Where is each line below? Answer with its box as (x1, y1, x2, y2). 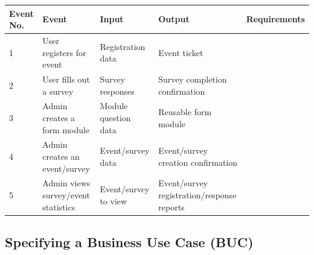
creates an (42, 150, 80, 163)
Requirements (246, 13, 305, 25)
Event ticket (158, 46, 203, 58)
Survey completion (158, 72, 227, 85)
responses (100, 84, 135, 97)
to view (100, 194, 127, 207)
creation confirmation (158, 156, 238, 168)
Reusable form (158, 105, 212, 118)
